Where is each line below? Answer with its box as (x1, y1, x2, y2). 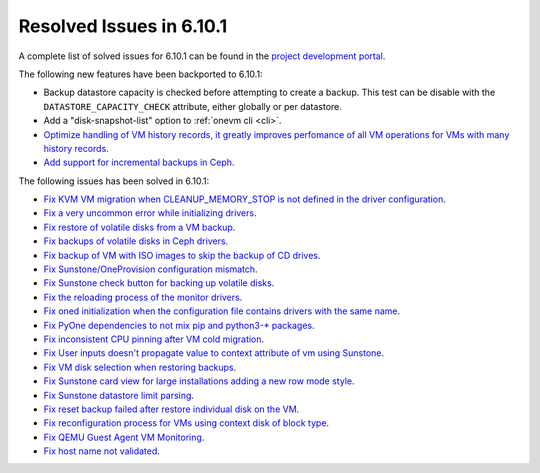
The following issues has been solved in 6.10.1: (18, 175, 210, 187)
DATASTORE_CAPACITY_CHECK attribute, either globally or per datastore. (43, 100, 342, 112)
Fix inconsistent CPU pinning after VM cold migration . (43, 333, 265, 345)
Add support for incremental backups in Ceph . (43, 156, 235, 169)
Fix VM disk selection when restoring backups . (43, 361, 237, 373)
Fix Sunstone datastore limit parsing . (43, 389, 195, 401)
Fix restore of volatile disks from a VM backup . (43, 221, 236, 233)
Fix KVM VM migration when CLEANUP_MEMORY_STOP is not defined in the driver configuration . (43, 193, 447, 205)
